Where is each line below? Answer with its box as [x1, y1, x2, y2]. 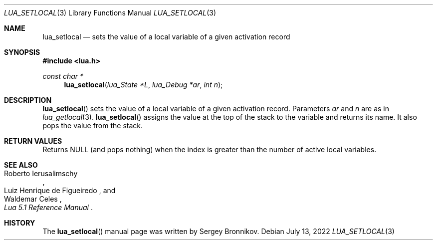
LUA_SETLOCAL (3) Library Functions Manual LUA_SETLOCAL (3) [4, 8, 217, 17]
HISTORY [4, 219, 35, 227]
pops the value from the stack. [42, 121, 143, 130]
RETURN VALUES [4, 137, 62, 145]
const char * [42, 72, 84, 80]
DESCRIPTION [4, 96, 52, 104]
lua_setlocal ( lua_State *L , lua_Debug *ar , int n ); [64, 80, 223, 89]
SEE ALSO [4, 161, 38, 169]
